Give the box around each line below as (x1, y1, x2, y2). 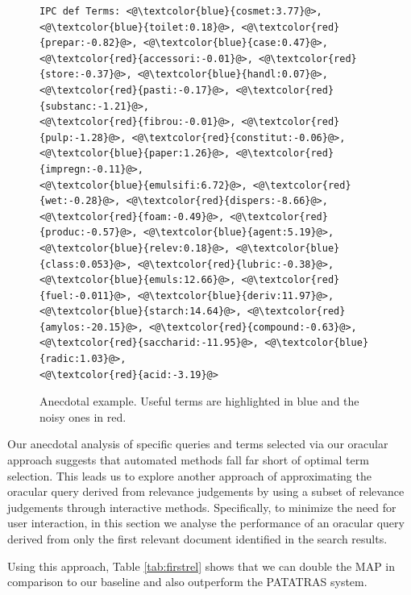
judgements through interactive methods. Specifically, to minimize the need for (7, 498, 396, 515)
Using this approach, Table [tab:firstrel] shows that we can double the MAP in (7, 557, 396, 574)
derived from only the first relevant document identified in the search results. (7, 531, 388, 547)
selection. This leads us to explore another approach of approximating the (7, 467, 372, 484)
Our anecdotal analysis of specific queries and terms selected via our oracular (7, 435, 388, 452)
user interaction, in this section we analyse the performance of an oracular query (7, 514, 405, 531)
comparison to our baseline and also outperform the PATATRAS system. (7, 573, 367, 590)
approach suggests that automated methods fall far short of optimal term (7, 451, 369, 468)
